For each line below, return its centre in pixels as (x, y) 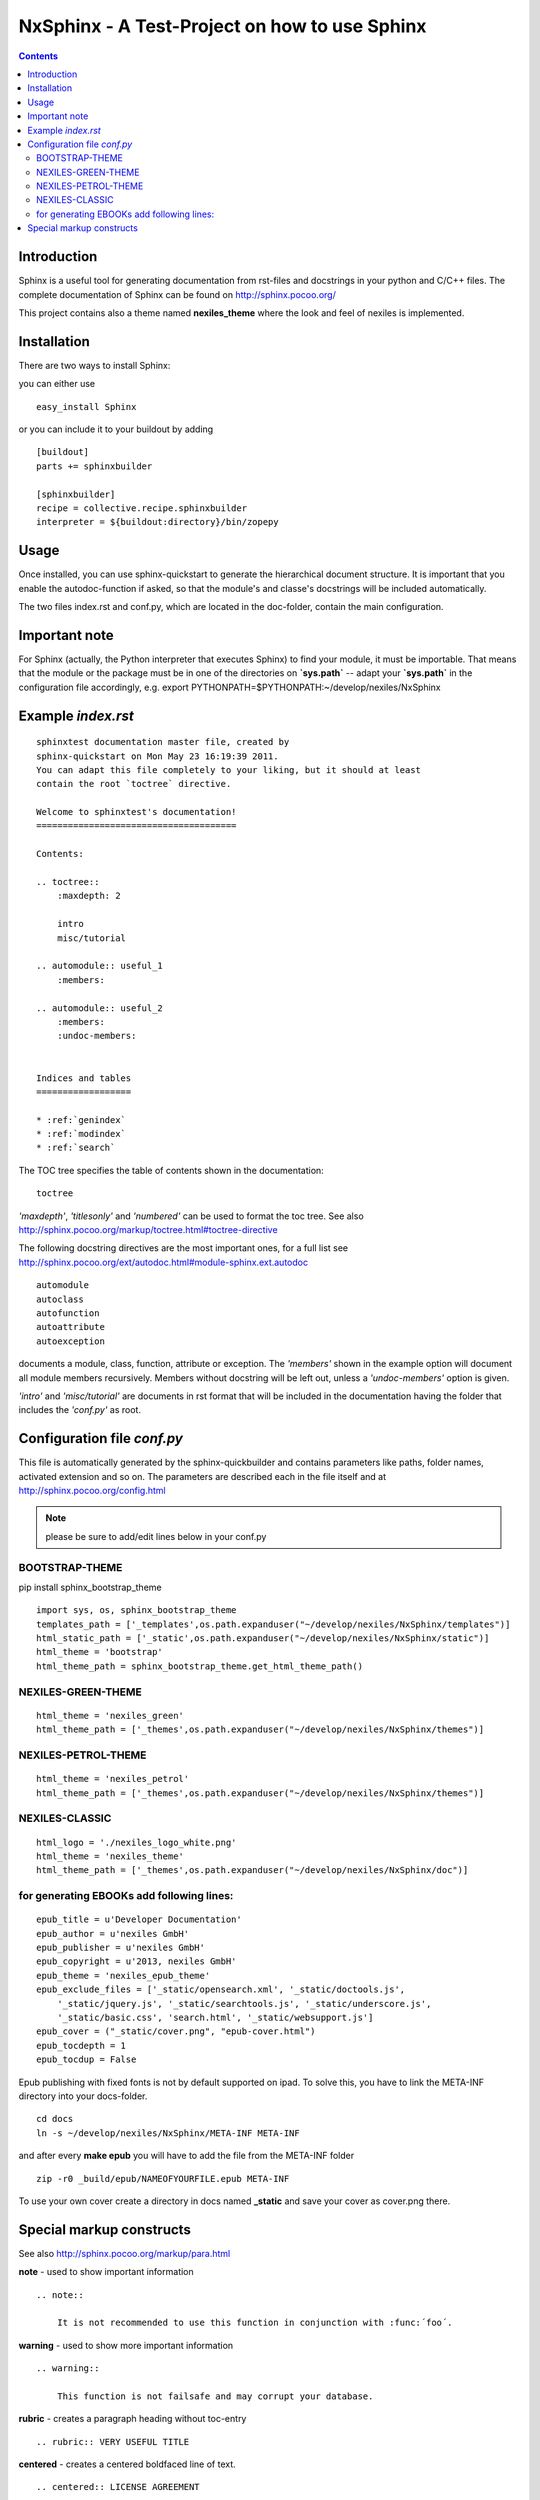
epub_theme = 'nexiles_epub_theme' (123, 1975)
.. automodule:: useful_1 (100, 966)
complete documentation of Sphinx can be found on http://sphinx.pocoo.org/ (177, 294)
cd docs (55, 2119)
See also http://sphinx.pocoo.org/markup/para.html (124, 2253)
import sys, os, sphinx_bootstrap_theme (136, 1610)
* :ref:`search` (76, 1148)
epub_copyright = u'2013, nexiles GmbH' (136, 1961)
